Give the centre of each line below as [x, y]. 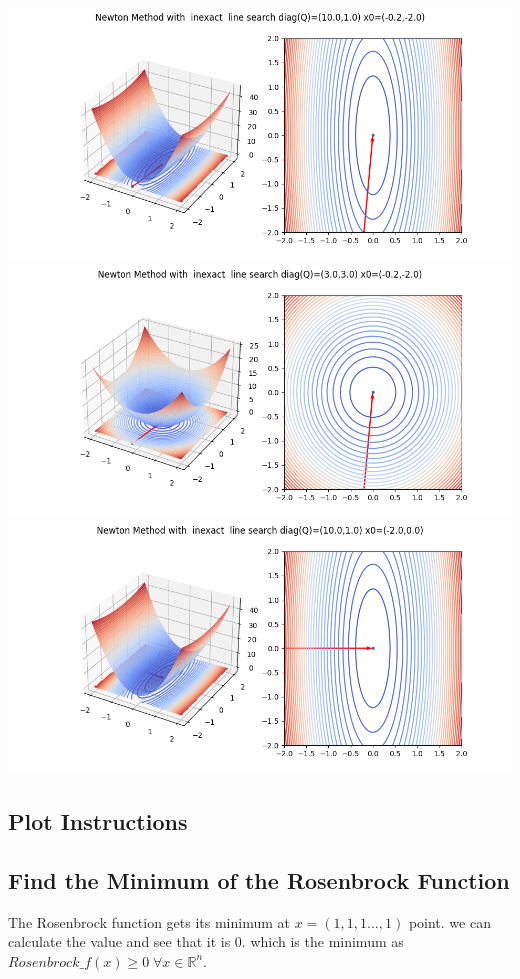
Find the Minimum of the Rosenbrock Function [259, 879]
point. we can [449, 921]
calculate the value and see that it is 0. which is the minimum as [206, 941]
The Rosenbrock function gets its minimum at [149, 921]
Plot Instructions [98, 821]
